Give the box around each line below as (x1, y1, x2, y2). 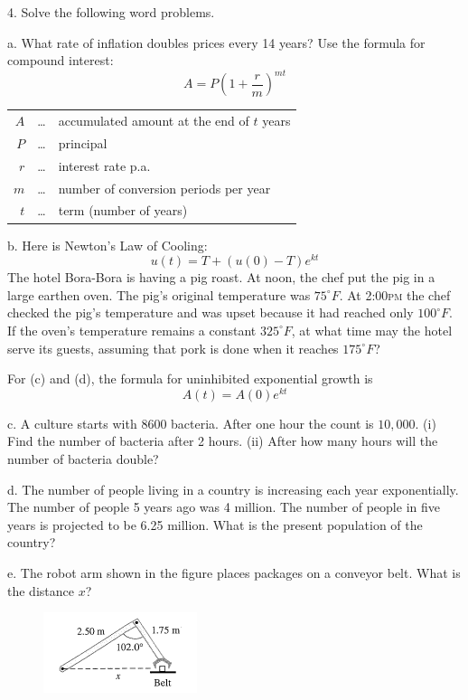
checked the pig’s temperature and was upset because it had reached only (7, 303, 414, 322)
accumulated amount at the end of (58, 111, 249, 130)
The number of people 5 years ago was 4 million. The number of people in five (7, 497, 440, 516)
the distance (7, 581, 74, 600)
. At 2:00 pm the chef (339, 285, 451, 304)
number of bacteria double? (7, 449, 159, 468)
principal (58, 133, 108, 152)
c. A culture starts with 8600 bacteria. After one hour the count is (7, 413, 374, 432)
